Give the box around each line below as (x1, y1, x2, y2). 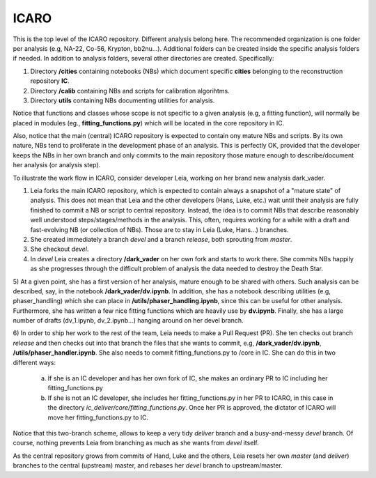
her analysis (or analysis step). (13, 161, 101, 169)
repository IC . (30, 77, 70, 85)
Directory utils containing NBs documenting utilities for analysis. (30, 96, 215, 105)
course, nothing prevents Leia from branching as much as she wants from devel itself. (13, 439, 259, 447)
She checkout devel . (30, 245, 89, 254)
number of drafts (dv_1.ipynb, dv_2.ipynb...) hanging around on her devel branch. (13, 316, 244, 325)
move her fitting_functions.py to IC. (47, 413, 149, 422)
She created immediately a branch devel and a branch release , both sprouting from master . (30, 235, 292, 243)
